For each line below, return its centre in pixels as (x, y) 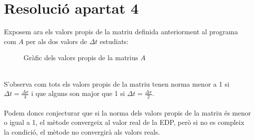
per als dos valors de (56, 41)
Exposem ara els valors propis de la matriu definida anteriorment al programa (121, 32)
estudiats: (114, 41)
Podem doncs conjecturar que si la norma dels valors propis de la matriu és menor (127, 112)
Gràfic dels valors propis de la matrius (81, 58)
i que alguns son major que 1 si (78, 93)
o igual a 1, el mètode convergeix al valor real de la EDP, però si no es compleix (124, 122)
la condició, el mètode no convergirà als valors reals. (82, 131)
